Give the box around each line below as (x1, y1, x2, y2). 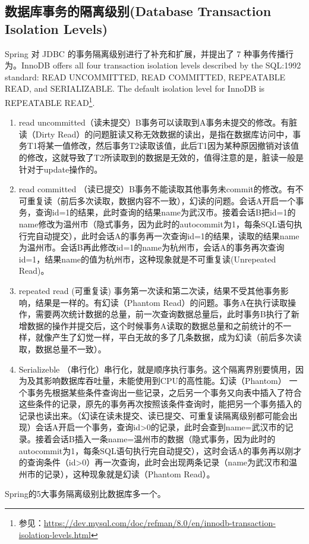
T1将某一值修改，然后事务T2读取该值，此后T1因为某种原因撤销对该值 (27, 139, 299, 152)
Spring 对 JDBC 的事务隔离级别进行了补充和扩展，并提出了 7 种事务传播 (5, 47, 285, 60)
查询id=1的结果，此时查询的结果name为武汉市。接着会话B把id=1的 (35, 206, 296, 218)
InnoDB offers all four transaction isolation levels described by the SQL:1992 (21, 59, 301, 71)
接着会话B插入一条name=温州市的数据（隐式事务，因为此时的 (35, 433, 276, 445)
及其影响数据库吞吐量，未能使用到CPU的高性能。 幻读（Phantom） (27, 374, 286, 387)
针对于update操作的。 (18, 162, 103, 175)
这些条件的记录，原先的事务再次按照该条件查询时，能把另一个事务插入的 (18, 398, 302, 410)
